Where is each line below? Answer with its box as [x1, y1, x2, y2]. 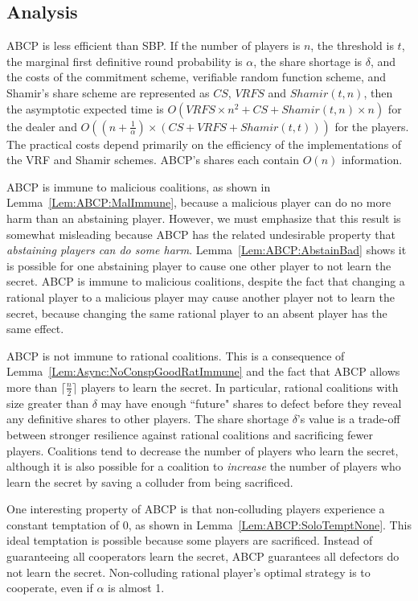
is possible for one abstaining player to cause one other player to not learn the [6, 257, 391, 274]
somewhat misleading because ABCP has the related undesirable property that [6, 225, 395, 242]
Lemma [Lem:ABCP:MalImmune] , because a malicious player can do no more [6, 194, 391, 211]
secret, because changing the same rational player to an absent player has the [6, 304, 387, 321]
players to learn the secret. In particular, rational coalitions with [80, 378, 399, 395]
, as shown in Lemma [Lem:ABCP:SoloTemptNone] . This [128, 516, 412, 533]
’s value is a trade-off [297, 410, 400, 427]
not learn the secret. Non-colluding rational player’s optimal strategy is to [6, 563, 371, 580]
